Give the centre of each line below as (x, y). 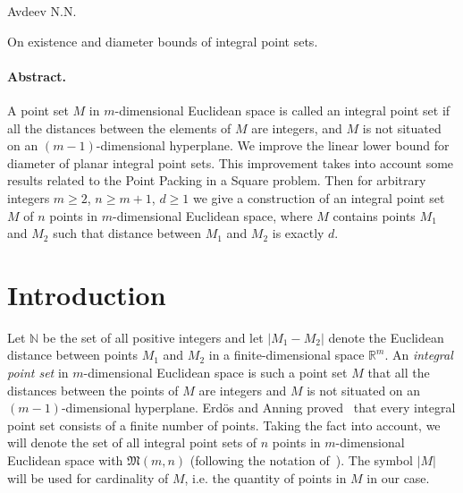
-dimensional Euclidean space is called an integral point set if (282, 110)
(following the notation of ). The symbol (301, 460)
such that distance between (127, 233)
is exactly (298, 233)
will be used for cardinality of (88, 477)
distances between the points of (93, 390)
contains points (374, 215)
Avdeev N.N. (42, 11)
